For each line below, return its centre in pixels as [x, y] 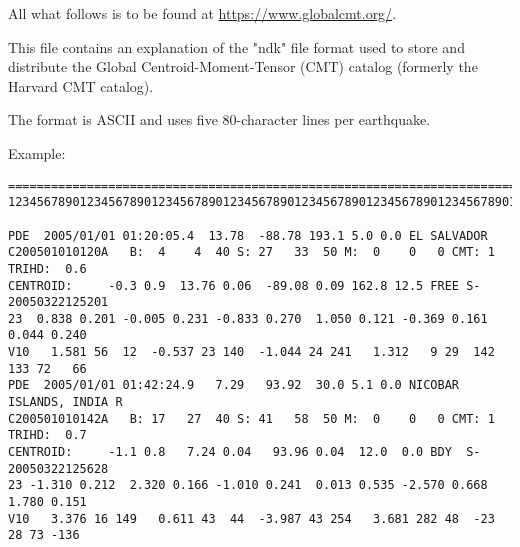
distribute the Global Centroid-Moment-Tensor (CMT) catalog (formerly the [243, 66]
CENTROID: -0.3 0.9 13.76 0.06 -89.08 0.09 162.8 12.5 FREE [234, 285]
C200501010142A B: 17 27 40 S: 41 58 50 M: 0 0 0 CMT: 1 [251, 418]
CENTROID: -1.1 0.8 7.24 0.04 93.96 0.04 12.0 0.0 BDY [230, 452]
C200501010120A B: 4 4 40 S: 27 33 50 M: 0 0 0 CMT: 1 [251, 252]
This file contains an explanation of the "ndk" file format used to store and [236, 46]
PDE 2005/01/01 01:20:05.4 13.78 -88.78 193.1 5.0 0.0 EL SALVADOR [248, 235]
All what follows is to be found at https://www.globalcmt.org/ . [202, 13]
